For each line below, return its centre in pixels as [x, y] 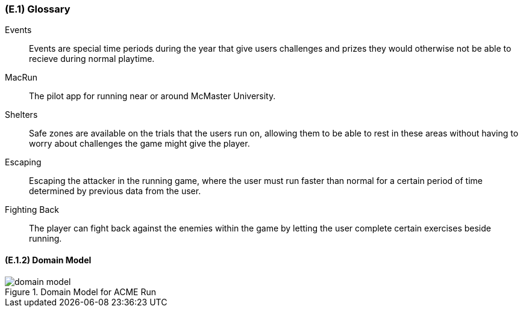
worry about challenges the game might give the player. [139, 144]
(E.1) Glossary [38, 9]
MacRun [21, 78]
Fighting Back [32, 210]
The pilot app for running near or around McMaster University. [152, 96]
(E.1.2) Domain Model [48, 260]
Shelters [21, 115]
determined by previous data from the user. [115, 191]
